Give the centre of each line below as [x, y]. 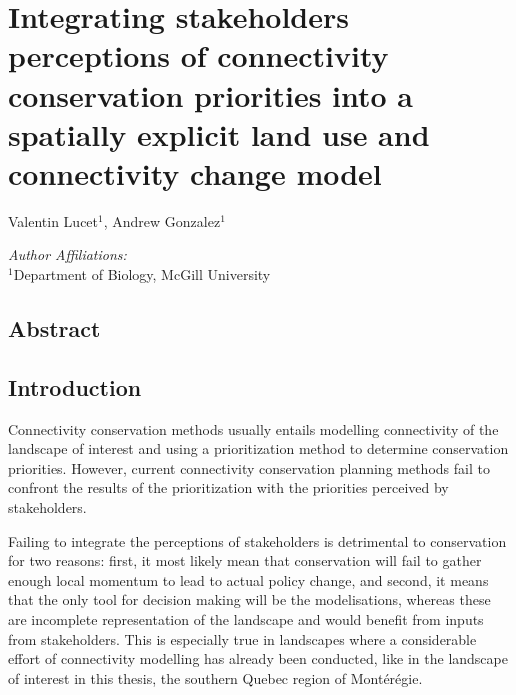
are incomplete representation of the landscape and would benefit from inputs [246, 618]
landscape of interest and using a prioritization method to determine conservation [258, 448]
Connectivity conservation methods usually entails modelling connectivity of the [253, 428]
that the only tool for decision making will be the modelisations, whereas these [249, 599]
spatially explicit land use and [219, 133]
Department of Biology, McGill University [142, 274]
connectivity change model [195, 172]
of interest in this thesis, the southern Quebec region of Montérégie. [215, 677]
